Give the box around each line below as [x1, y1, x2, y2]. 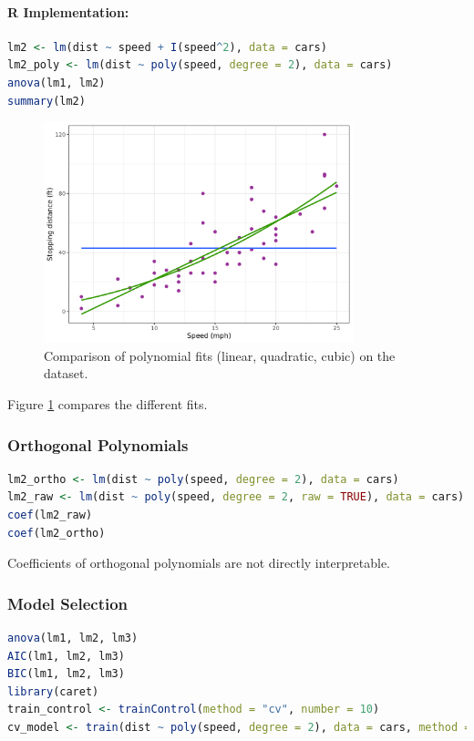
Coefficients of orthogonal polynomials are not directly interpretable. [7, 553, 390, 572]
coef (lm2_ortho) [7, 526, 106, 540]
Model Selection [7, 592, 129, 614]
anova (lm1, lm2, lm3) [7, 632, 139, 645]
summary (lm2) [7, 94, 86, 108]
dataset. [44, 364, 88, 383]
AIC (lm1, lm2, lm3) [7, 649, 125, 663]
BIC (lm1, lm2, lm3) [7, 667, 125, 681]
